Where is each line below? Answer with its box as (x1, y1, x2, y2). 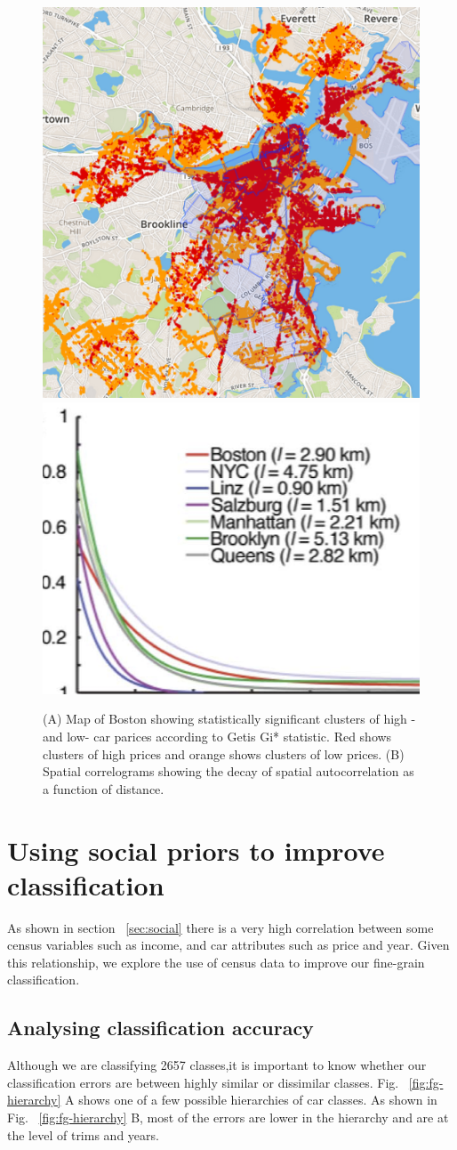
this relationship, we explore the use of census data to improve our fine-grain (7, 952, 425, 971)
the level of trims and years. (7, 1125, 159, 1144)
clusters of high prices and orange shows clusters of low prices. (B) (43, 744, 405, 763)
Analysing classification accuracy (7, 1014, 314, 1041)
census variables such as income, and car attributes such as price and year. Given (7, 935, 450, 954)
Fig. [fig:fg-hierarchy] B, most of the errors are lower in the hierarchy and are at (7, 1108, 449, 1127)
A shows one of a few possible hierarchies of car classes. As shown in (65, 1090, 437, 1109)
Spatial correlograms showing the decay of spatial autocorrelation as (43, 762, 414, 781)
